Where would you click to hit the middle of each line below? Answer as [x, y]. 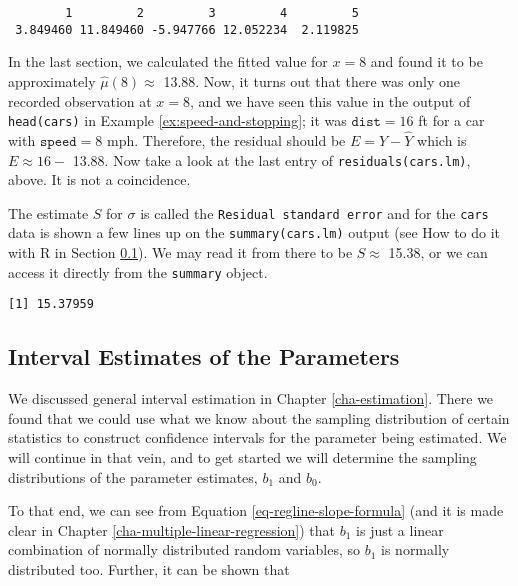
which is [442, 139]
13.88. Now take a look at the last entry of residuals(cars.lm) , [271, 159]
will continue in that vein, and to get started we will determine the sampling [242, 457]
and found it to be [426, 61]
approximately [52, 80]
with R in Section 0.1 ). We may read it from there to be [180, 252]
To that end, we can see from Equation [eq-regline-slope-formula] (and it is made [256, 510]
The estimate [48, 212]
